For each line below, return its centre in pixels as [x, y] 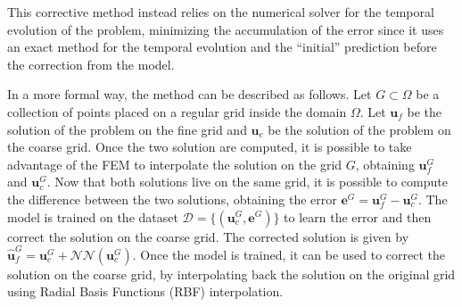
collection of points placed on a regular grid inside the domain [177, 111]
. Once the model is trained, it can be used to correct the [289, 254]
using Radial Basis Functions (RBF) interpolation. [145, 291]
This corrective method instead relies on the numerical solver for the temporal [221, 12]
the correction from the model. [91, 64]
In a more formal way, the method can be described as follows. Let [190, 94]
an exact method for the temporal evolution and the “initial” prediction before [222, 47]
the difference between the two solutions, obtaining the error [172, 199]
